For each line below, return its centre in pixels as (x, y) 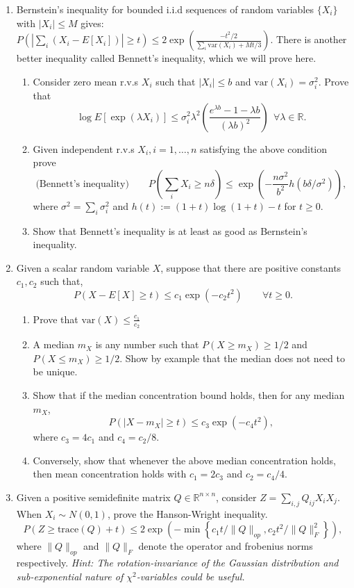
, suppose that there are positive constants (251, 267)
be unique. (55, 371)
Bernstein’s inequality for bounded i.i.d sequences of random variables (165, 9)
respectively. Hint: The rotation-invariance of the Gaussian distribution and (177, 563)
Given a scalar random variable (83, 267)
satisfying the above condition (264, 148)
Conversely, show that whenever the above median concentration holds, (184, 460)
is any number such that (147, 344)
